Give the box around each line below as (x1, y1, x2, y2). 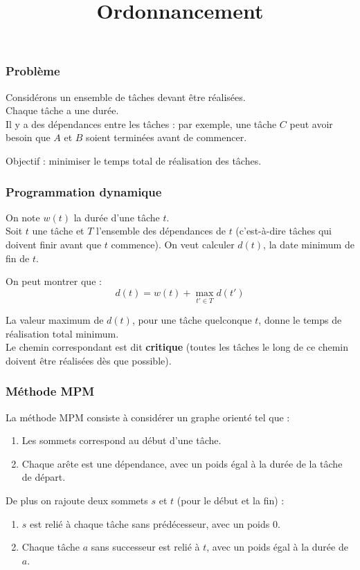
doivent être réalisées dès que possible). (6, 353, 172, 367)
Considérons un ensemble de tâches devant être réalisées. (6, 89, 246, 104)
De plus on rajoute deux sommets (6, 493, 148, 508)
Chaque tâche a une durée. (6, 103, 119, 118)
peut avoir (289, 116, 333, 131)
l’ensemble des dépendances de (96, 223, 226, 238)
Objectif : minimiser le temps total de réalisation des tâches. (6, 154, 262, 168)
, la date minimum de (263, 237, 354, 252)
